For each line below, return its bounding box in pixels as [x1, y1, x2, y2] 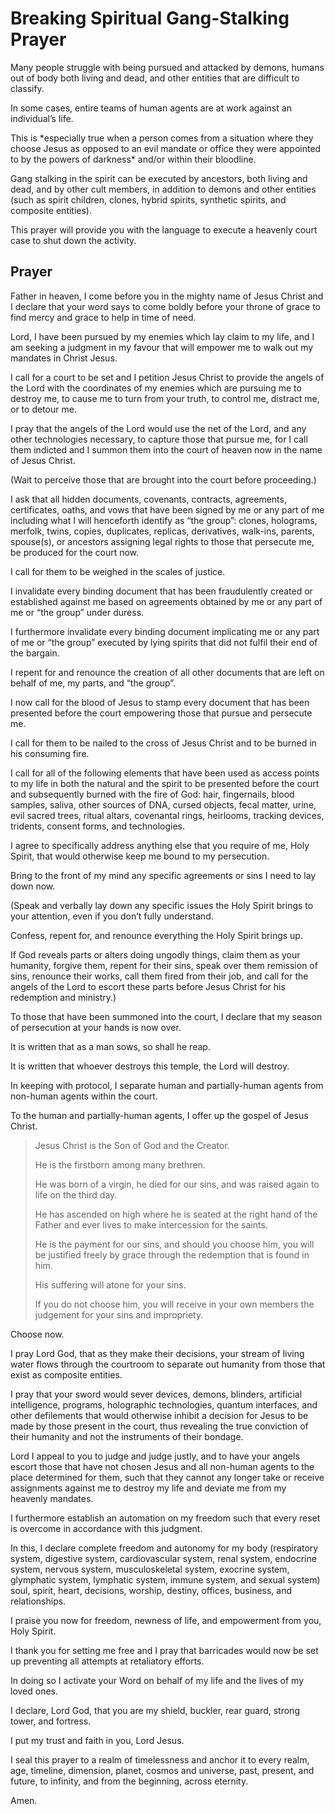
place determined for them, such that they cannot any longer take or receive [10, 1471, 325, 1483]
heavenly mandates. [10, 1492, 94, 1504]
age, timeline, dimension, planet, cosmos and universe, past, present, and [10, 1764, 315, 1776]
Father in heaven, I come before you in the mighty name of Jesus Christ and [10, 290, 324, 302]
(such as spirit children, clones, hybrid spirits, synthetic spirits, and [10, 193, 287, 206]
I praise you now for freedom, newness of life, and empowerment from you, [10, 1614, 322, 1626]
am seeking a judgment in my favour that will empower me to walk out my [10, 341, 314, 353]
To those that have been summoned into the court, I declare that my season [10, 1010, 323, 1022]
